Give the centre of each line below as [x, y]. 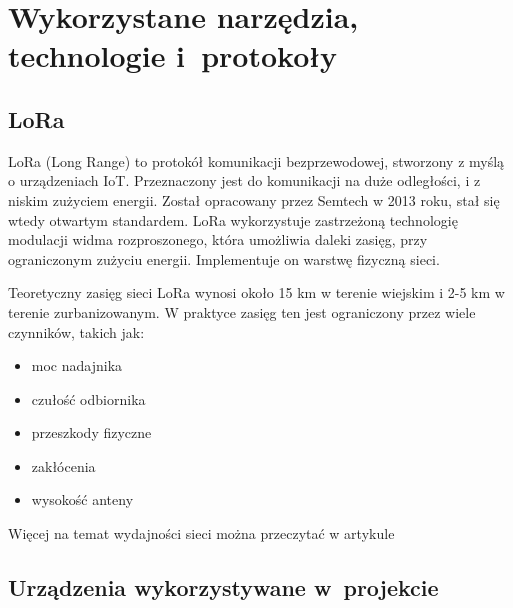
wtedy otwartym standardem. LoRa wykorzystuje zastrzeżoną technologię [233, 219]
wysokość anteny [82, 499]
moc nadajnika [77, 365]
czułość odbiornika [88, 398]
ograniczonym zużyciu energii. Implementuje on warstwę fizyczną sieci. [224, 258]
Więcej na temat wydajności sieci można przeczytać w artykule [201, 533]
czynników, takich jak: [76, 331]
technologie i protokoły [173, 55]
